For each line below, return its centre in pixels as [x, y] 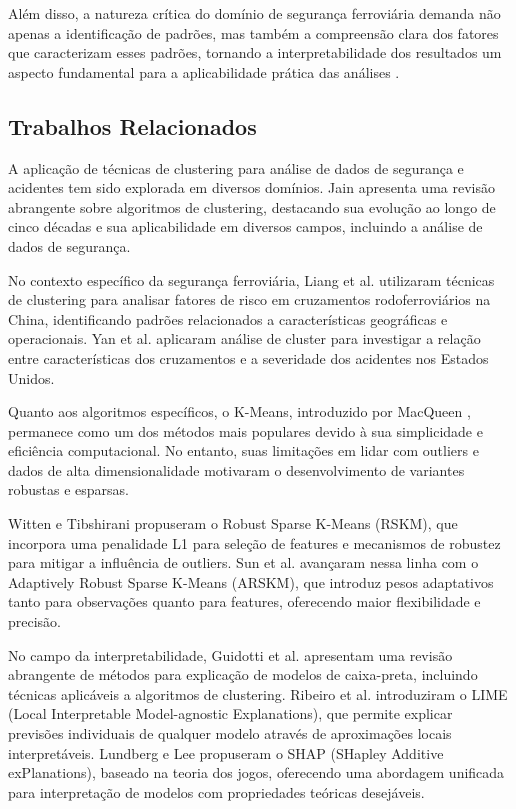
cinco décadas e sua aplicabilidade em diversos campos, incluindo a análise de [245, 226]
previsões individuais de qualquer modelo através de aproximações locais [230, 733]
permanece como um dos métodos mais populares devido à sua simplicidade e [245, 430]
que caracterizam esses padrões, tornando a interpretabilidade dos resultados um [255, 52]
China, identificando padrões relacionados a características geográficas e [228, 318]
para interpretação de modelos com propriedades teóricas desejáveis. [216, 791]
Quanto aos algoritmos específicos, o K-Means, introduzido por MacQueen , [239, 411]
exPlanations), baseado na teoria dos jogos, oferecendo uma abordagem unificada [256, 772]
